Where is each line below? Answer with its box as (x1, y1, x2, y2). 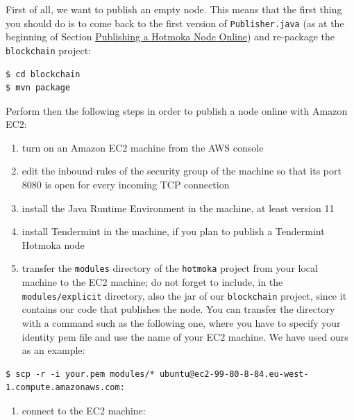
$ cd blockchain (6, 69, 81, 79)
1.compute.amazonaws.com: (6, 382, 125, 393)
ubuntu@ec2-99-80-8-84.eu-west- (159, 369, 309, 379)
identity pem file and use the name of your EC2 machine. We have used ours (22, 329, 348, 344)
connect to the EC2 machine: (22, 403, 146, 417)
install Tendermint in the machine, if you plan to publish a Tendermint (22, 224, 325, 239)
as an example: (22, 343, 85, 357)
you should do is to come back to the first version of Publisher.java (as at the (6, 15, 344, 30)
